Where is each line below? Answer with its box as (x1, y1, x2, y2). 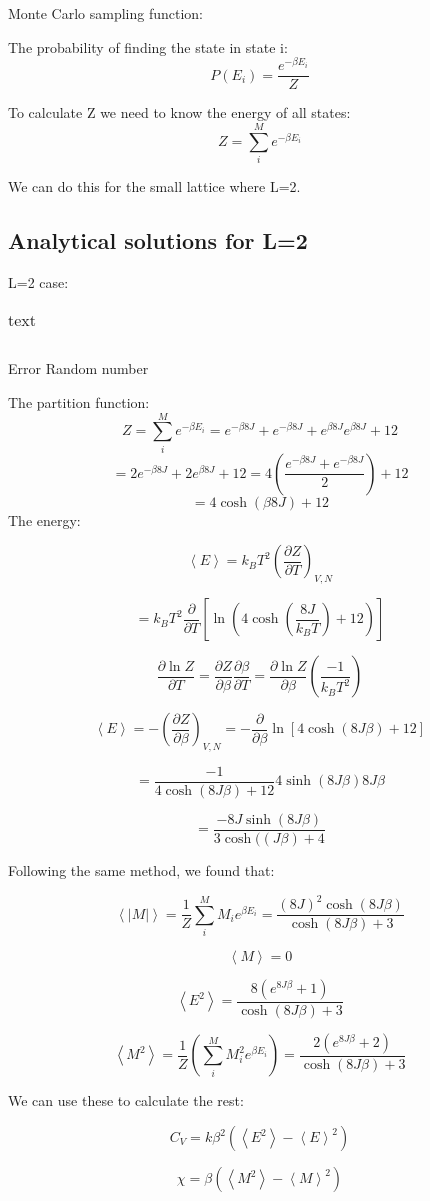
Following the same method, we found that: (8, 860, 275, 881)
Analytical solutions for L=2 (8, 225, 308, 256)
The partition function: (8, 392, 150, 413)
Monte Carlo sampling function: (8, 3, 203, 23)
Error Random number (8, 358, 149, 379)
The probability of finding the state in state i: (8, 36, 288, 57)
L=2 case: (8, 271, 69, 292)
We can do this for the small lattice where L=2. (8, 176, 301, 197)
